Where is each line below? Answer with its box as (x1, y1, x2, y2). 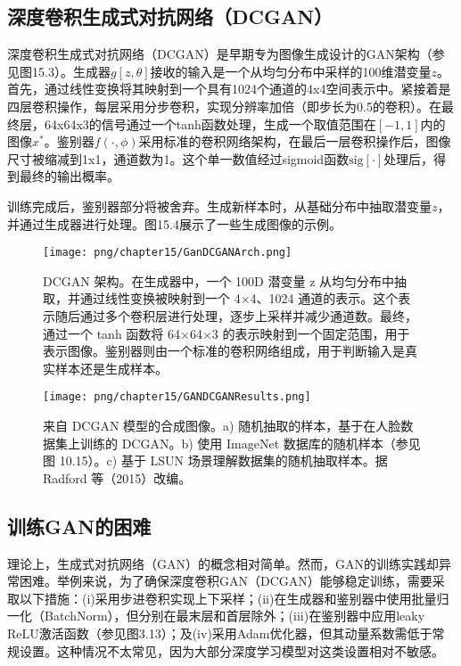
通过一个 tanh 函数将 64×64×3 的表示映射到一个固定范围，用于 (43, 324, 410, 342)
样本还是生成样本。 (54, 358, 168, 377)
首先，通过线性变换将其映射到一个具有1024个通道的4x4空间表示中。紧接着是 (7, 79, 451, 98)
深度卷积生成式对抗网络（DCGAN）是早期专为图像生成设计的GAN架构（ (7, 45, 432, 63)
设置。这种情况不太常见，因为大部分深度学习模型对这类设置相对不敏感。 (19, 641, 444, 660)
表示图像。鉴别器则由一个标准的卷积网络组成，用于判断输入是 (43, 341, 405, 360)
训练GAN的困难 (7, 512, 152, 539)
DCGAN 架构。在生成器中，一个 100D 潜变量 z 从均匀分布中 (43, 271, 395, 290)
